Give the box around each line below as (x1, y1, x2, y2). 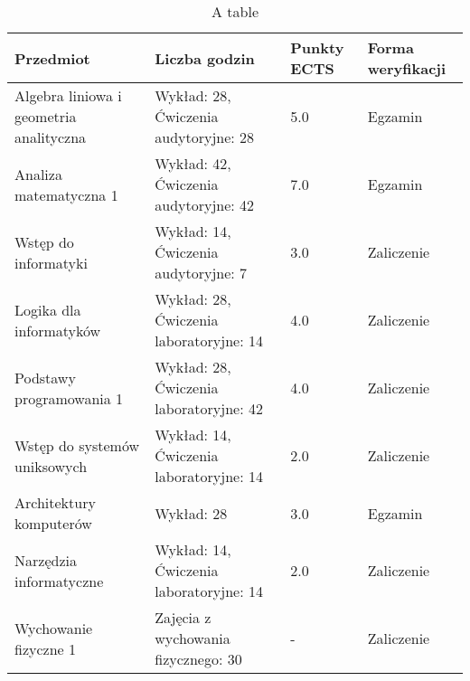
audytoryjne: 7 (155, 262, 248, 283)
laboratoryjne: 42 (155, 398, 263, 419)
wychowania (155, 628, 230, 648)
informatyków (14, 319, 101, 341)
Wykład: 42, (155, 153, 231, 174)
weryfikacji (367, 58, 446, 79)
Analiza (14, 163, 62, 184)
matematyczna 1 (14, 184, 118, 205)
